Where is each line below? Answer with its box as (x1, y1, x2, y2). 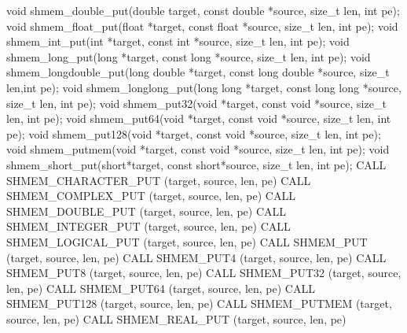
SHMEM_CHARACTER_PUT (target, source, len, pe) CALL (6, 172, 311, 188)
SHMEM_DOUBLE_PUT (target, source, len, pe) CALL (6, 202, 287, 219)
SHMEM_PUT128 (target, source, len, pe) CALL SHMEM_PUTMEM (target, (6, 295, 392, 312)
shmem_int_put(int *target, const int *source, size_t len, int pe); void (6, 33, 350, 50)
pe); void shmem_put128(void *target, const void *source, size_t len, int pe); (6, 125, 381, 142)
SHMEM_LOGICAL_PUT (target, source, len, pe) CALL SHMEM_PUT (6, 233, 368, 250)
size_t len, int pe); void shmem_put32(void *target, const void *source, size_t (6, 94, 387, 111)
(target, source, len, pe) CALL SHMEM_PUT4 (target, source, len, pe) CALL (6, 249, 387, 265)
